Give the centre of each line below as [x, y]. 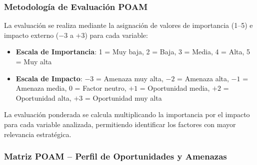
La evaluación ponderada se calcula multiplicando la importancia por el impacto [127, 114]
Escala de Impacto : [49, 78]
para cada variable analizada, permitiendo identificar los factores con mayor [120, 124]
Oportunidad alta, [43, 97]
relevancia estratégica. [38, 134]
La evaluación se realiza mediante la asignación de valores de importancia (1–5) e [128, 25]
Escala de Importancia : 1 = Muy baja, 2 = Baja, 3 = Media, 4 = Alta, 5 [133, 52]
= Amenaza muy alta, [129, 78]
